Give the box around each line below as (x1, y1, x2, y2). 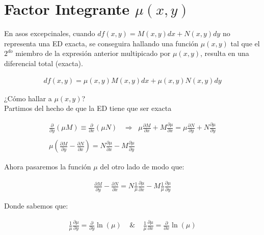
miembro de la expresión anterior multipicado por (15, 48, 171, 58)
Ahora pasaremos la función (4, 161, 91, 172)
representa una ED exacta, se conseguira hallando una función (4, 38, 199, 48)
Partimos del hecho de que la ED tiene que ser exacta (4, 103, 172, 113)
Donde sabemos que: (4, 200, 68, 211)
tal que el (230, 38, 260, 48)
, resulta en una (200, 48, 249, 58)
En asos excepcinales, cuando (4, 28, 95, 39)
